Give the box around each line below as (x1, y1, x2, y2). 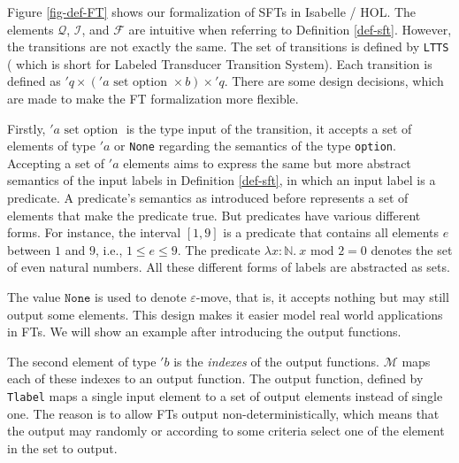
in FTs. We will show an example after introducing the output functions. (7, 322, 402, 341)
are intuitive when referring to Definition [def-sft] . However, (128, 19, 452, 38)
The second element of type (7, 351, 157, 370)
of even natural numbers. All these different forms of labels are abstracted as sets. (7, 258, 450, 276)
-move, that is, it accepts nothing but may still (195, 288, 449, 306)
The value (7, 288, 61, 306)
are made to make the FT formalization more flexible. (7, 89, 299, 108)
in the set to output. (7, 438, 118, 457)
